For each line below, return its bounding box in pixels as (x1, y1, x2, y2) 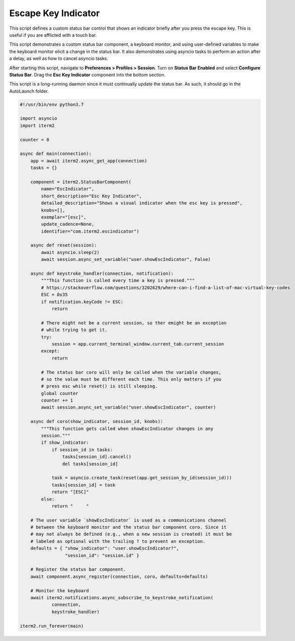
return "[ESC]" (51, 489, 89, 495)
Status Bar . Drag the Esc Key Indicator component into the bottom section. (9, 72, 166, 78)
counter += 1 (41, 398, 73, 403)
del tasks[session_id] (62, 461, 118, 467)
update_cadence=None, (41, 222, 94, 227)
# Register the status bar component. (30, 566, 126, 573)
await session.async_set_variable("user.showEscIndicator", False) (41, 257, 211, 262)
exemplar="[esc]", (41, 214, 86, 220)
